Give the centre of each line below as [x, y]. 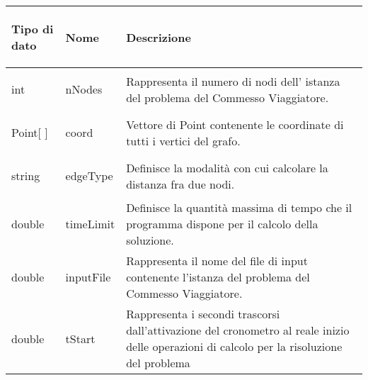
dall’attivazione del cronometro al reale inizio [238, 330]
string [26, 175]
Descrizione [159, 37]
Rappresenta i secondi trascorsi [203, 314]
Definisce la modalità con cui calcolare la [227, 167]
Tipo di [33, 29]
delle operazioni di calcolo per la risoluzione [234, 346]
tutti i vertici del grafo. [183, 140]
